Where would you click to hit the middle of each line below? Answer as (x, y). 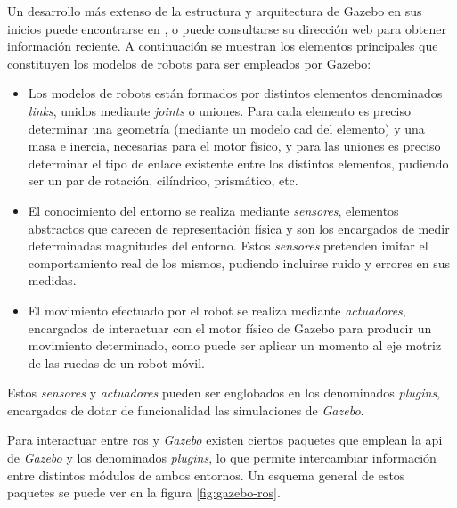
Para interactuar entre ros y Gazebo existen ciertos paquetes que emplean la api (225, 440)
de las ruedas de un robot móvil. (116, 362)
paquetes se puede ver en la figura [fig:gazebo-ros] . (144, 492)
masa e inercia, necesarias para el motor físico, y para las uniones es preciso (234, 146)
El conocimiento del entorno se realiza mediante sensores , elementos (213, 210)
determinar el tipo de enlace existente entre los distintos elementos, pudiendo (238, 163)
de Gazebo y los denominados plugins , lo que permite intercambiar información (222, 458)
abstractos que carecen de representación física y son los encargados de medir (239, 228)
